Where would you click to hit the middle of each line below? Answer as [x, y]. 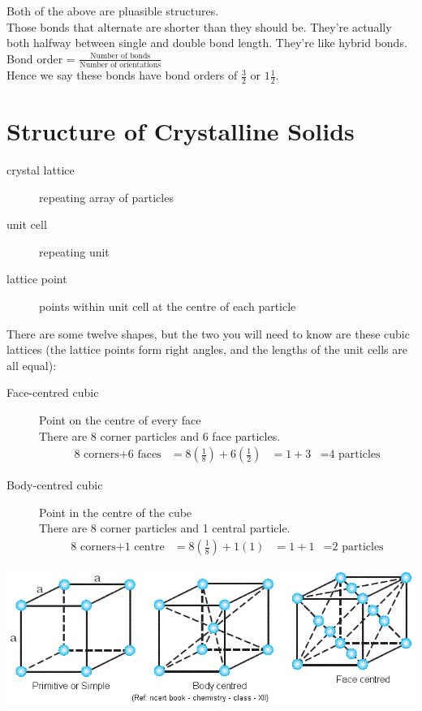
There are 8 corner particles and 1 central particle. [165, 528]
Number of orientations [121, 65]
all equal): [32, 365]
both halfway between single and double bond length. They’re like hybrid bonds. [207, 43]
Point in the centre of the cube [116, 512]
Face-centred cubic [53, 392]
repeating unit [74, 251]
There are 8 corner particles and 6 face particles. [160, 435]
